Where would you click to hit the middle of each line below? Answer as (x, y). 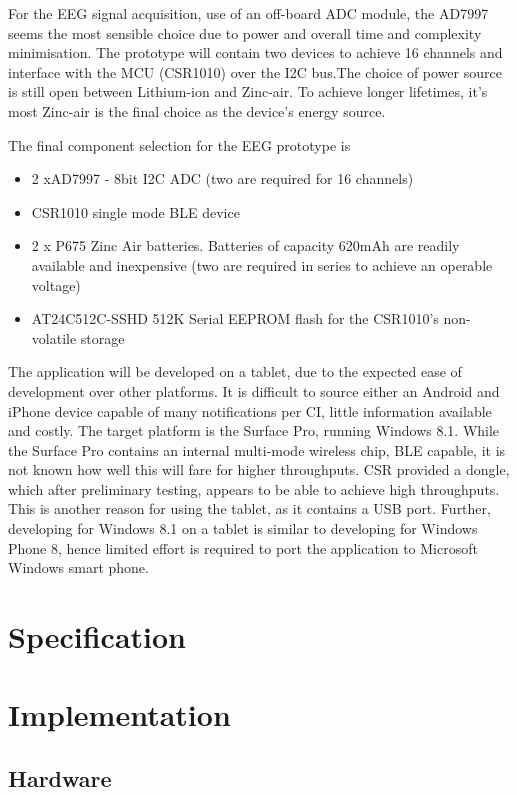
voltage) (56, 284)
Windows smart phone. (78, 567)
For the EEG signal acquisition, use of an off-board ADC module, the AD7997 (248, 13)
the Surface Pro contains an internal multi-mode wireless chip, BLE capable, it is (257, 449)
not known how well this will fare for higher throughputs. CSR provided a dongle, (259, 469)
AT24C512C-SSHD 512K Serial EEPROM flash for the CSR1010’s (235, 318)
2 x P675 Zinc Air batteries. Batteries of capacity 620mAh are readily (245, 245)
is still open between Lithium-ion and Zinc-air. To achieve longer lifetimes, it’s (248, 91)
